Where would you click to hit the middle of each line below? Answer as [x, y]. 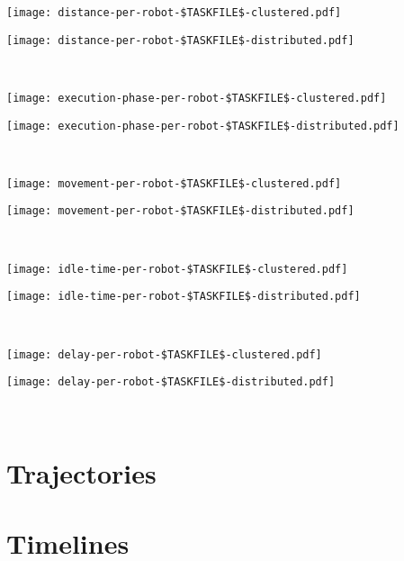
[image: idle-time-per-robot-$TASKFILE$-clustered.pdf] [177, 269]
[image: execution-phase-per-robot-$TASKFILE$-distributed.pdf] [203, 126]
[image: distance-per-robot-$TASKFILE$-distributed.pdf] [180, 40]
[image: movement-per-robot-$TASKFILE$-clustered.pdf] [174, 183]
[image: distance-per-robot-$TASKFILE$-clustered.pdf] [174, 13]
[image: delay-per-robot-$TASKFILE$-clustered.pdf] [164, 354]
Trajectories [81, 472]
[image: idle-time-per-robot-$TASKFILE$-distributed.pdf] [184, 297]
